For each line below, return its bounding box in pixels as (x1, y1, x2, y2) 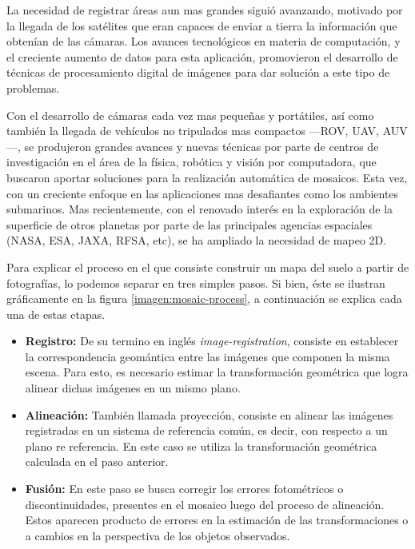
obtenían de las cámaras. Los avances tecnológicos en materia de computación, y (6, 33, 401, 50)
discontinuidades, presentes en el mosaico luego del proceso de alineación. (25, 495, 385, 512)
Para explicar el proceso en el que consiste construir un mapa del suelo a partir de (6, 258, 409, 275)
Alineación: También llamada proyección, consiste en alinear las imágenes (25, 406, 393, 423)
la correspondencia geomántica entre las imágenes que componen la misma (25, 348, 390, 364)
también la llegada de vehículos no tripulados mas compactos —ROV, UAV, (6, 122, 380, 139)
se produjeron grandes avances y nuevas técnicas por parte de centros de (24, 137, 379, 154)
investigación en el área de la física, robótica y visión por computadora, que (6, 153, 377, 170)
